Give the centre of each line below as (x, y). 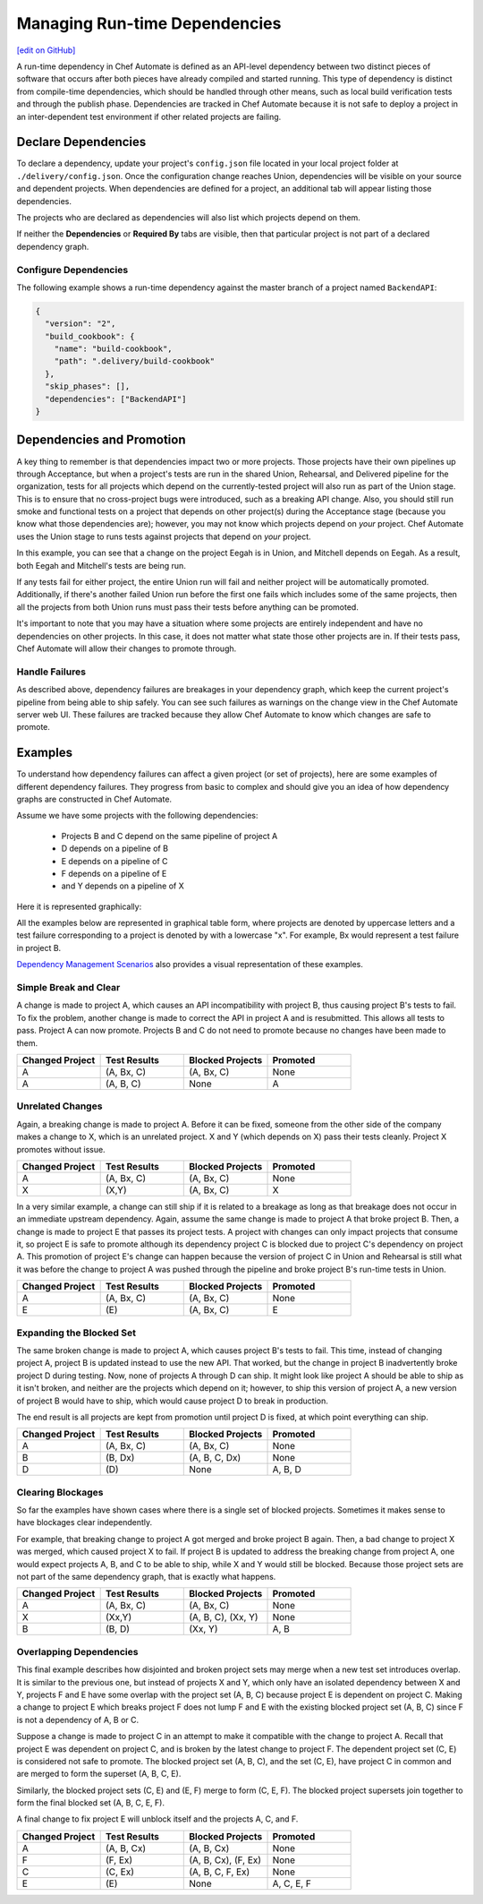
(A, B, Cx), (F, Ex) (225, 1860)
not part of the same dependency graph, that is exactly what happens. (146, 1577)
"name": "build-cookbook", (114, 349)
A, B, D (287, 1470)
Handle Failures (51, 672)
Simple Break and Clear (68, 988)
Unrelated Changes (59, 1106)
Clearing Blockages (60, 1492)
